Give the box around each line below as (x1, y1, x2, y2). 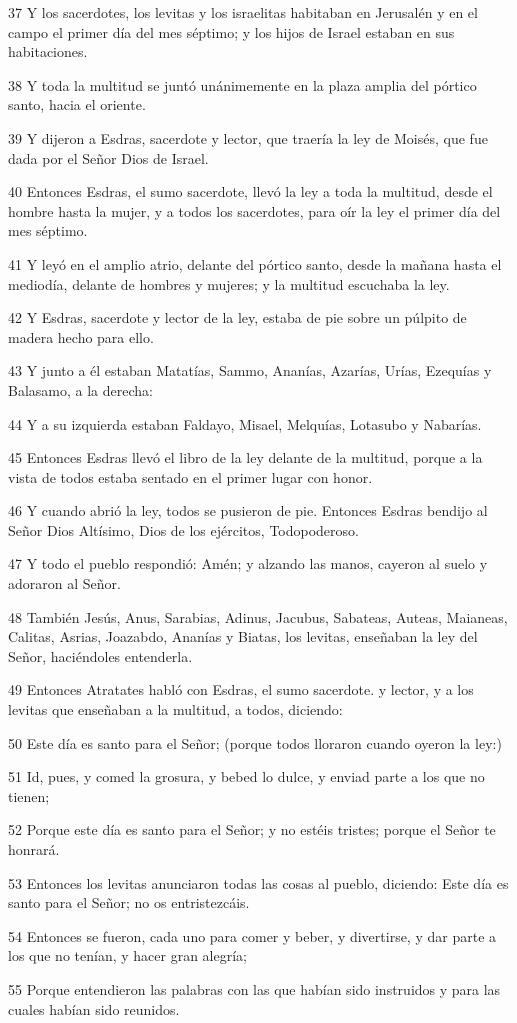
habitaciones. (8, 41, 88, 62)
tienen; (8, 785, 50, 806)
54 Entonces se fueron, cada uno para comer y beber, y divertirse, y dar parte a (8, 925, 497, 946)
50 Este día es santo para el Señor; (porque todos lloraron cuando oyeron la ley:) (8, 732, 502, 753)
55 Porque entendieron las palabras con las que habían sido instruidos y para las (8, 978, 501, 999)
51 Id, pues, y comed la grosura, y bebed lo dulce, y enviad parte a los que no (8, 766, 485, 787)
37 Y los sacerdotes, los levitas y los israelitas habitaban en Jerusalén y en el (8, 2, 478, 22)
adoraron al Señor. (8, 573, 121, 594)
